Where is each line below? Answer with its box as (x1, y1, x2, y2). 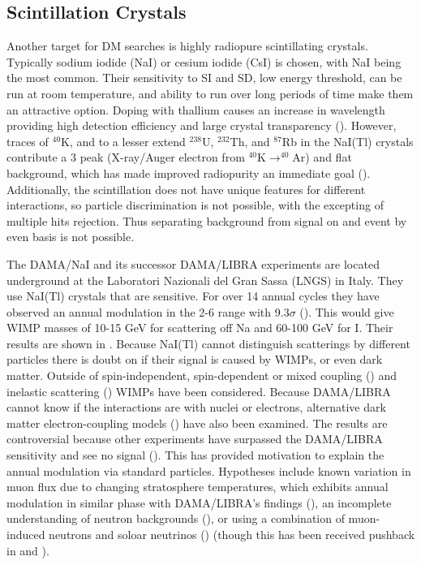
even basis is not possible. (6, 228, 135, 245)
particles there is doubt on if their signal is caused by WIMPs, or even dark (6, 351, 383, 368)
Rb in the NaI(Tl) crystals (281, 132, 414, 149)
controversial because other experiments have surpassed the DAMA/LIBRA (6, 430, 383, 447)
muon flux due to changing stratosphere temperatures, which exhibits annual (6, 478, 389, 495)
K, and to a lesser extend (61, 132, 186, 149)
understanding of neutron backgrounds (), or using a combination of (6, 510, 345, 527)
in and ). (6, 541, 49, 559)
